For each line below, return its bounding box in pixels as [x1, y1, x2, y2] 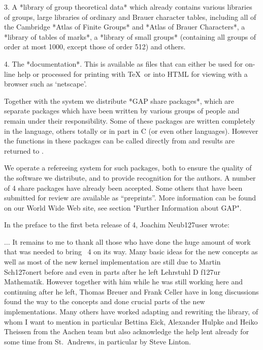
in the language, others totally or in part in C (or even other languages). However [4, 125, 258, 136]
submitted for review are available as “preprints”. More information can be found [4, 192, 256, 203]
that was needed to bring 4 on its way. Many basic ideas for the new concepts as [4, 246, 258, 257]
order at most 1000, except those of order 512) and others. [4, 41, 186, 52]
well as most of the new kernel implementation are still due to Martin [4, 256, 221, 267]
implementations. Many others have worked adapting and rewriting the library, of [4, 306, 258, 317]
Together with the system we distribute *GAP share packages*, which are [4, 95, 235, 106]
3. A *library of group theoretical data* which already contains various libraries [4, 2, 252, 12]
